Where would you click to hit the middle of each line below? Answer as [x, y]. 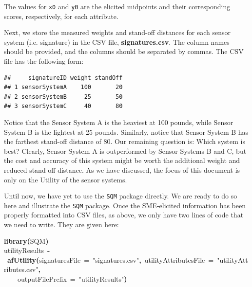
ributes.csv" [21, 269]
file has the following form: [44, 61]
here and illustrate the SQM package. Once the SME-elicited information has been [125, 205]
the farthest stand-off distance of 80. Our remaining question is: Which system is [125, 141]
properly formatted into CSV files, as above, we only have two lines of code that [124, 215]
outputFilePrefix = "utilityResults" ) [72, 279]
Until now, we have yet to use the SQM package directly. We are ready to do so [121, 196]
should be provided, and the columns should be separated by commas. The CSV [124, 51]
